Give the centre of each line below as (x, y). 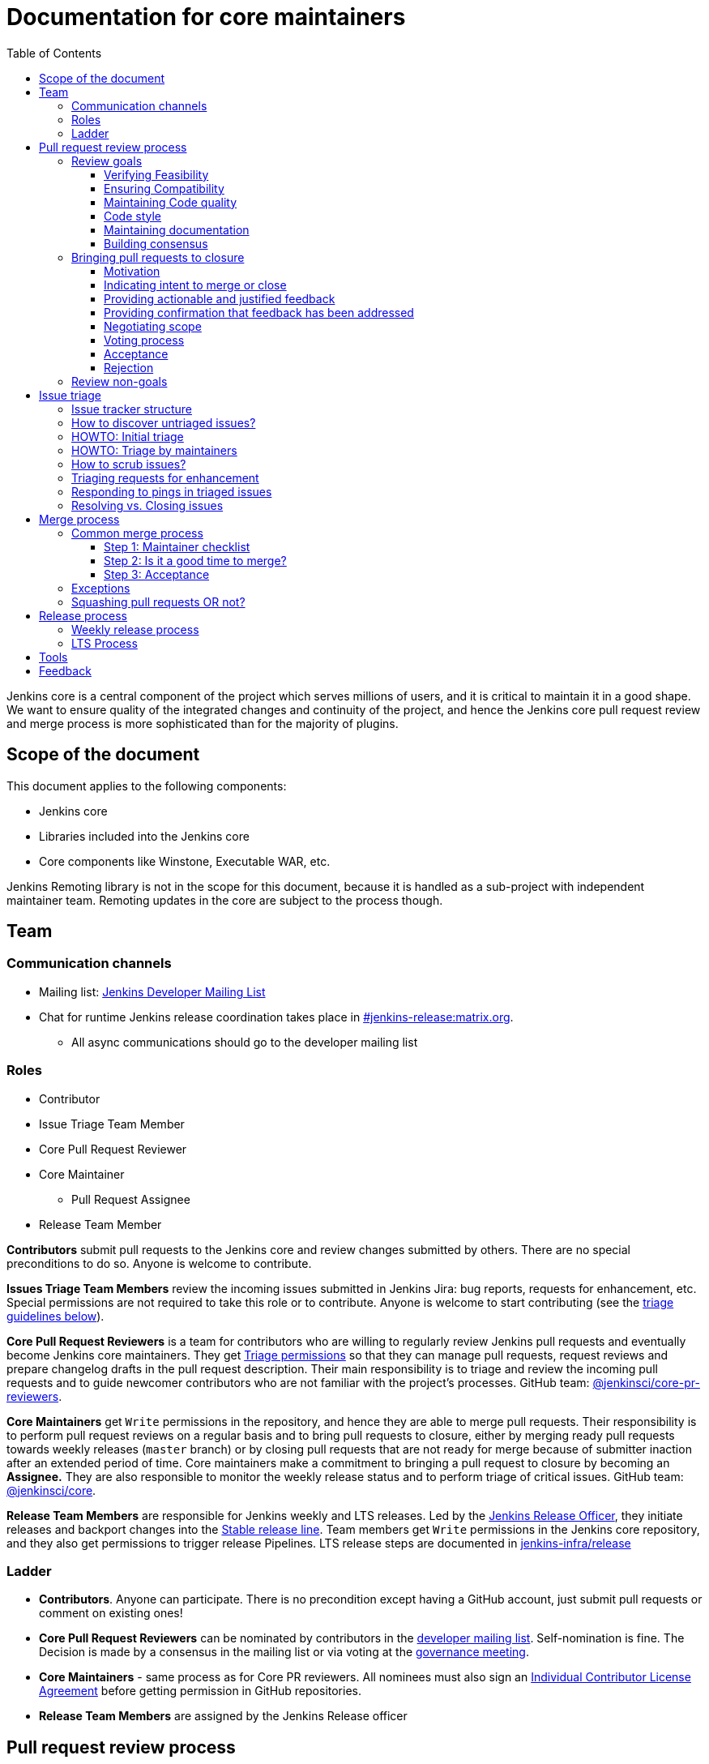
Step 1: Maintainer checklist (177, 546)
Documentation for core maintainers (206, 17)
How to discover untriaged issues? (164, 422)
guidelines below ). (56, 1316)
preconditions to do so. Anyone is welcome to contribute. (159, 1263)
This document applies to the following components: (147, 786)
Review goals (107, 161)
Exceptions (101, 588)
